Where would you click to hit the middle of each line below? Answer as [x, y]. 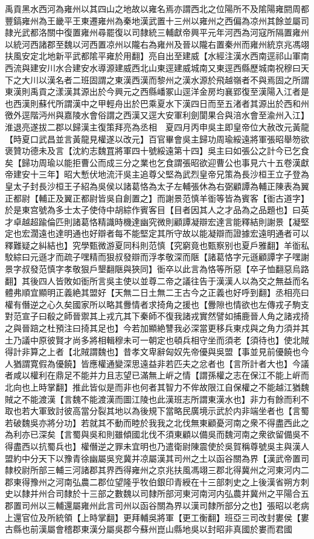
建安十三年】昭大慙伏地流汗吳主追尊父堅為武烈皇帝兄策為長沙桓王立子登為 [161, 174]
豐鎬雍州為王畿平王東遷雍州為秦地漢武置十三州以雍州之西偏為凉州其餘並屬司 [157, 20]
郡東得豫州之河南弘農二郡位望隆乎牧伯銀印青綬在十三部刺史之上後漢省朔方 [153, 481]
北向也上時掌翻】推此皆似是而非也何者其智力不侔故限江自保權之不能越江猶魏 [157, 387]
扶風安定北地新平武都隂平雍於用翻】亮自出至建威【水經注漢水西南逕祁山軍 [153, 56]
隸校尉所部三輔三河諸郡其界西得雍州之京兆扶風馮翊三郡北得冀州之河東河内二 [157, 470]
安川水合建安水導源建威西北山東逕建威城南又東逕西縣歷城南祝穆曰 [169, 67]
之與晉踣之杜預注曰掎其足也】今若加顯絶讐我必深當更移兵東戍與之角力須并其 [157, 328]
